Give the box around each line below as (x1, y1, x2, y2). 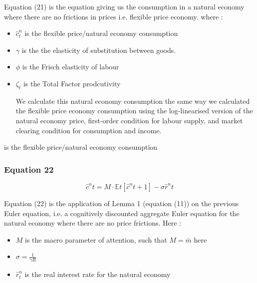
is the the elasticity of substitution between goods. (21, 44, 176, 55)
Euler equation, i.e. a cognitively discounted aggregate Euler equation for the (4, 208, 240, 218)
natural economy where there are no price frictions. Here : (4, 218, 181, 228)
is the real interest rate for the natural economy (24, 269, 171, 280)
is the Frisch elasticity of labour (22, 61, 119, 72)
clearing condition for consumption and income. (15, 125, 162, 135)
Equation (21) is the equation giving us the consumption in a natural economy (4, 1, 245, 11)
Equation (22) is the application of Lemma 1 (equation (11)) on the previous (4, 198, 239, 208)
